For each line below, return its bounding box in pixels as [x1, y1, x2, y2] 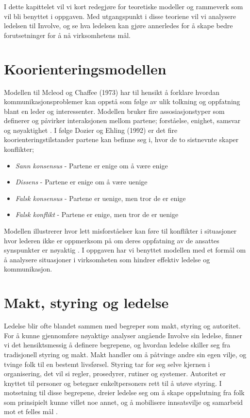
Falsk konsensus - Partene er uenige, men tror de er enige [15, 193, 186, 203]
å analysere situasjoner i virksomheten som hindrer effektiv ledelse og [4, 254, 210, 264]
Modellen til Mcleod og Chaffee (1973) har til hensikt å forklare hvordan [4, 87, 219, 97]
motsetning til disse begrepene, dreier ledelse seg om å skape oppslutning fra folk [4, 387, 245, 398]
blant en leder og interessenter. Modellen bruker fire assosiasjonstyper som [4, 106, 225, 116]
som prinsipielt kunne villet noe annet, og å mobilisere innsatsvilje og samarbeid [4, 397, 243, 407]
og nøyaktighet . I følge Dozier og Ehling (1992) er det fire [4, 125, 178, 135]
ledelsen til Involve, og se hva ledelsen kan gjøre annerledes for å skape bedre [4, 20, 233, 31]
